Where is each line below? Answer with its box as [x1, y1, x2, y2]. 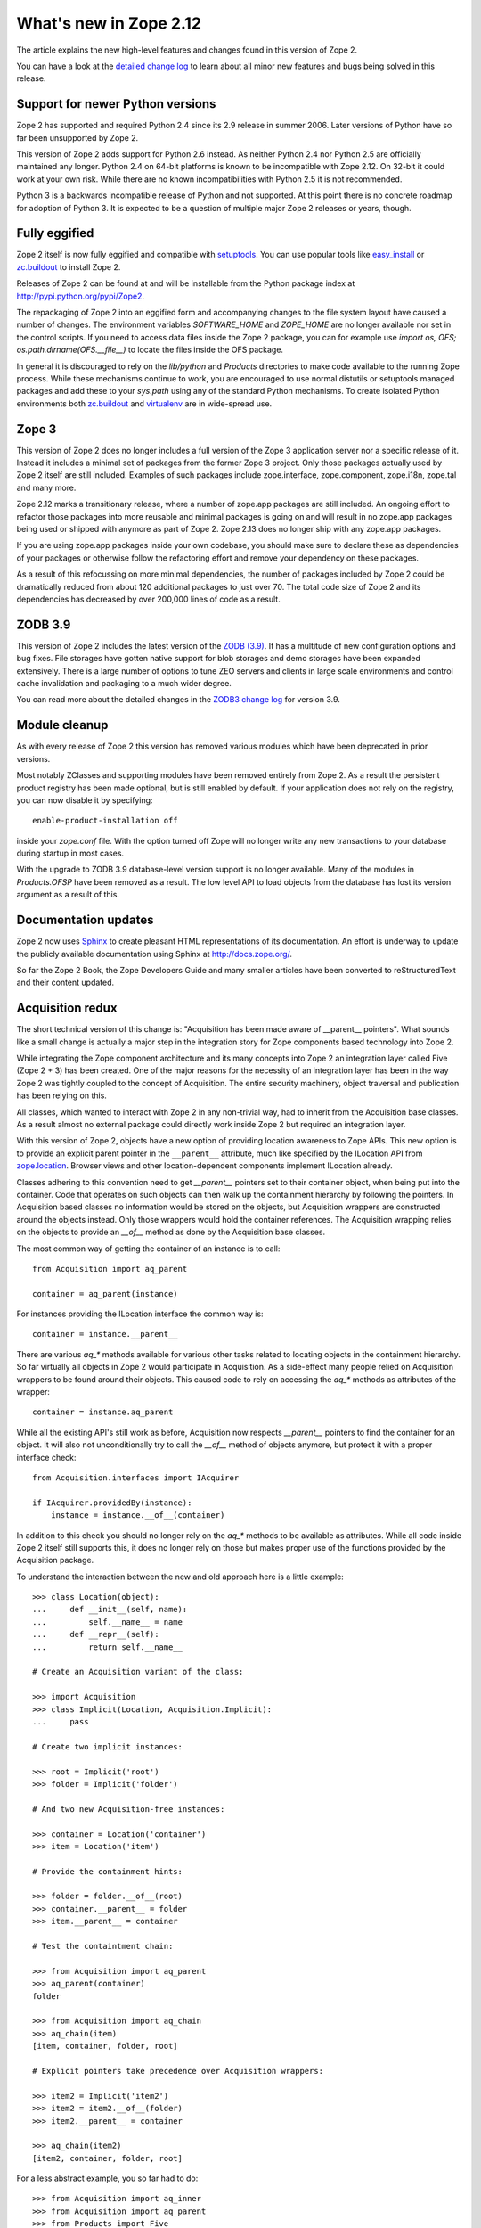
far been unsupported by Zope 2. [16, 132, 139, 143]
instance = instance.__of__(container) [50, 1511, 225, 1520]
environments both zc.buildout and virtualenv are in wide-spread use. [16, 397, 273, 409]
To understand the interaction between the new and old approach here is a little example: [16, 1571, 345, 1582]
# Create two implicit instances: [32, 1741, 183, 1751]
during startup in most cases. [16, 848, 125, 859]
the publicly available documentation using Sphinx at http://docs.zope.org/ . [16, 948, 293, 959]
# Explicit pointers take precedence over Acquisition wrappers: [32, 2066, 324, 2076]
